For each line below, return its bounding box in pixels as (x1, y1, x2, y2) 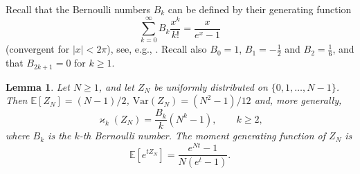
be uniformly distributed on (154, 79, 268, 94)
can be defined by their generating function (168, 2, 352, 16)
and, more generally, (254, 93, 342, 107)
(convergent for (6, 42, 70, 56)
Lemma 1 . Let (6, 79, 70, 94)
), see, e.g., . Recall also (107, 42, 207, 56)
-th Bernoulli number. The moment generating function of (79, 128, 326, 143)
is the (48, 128, 71, 143)
